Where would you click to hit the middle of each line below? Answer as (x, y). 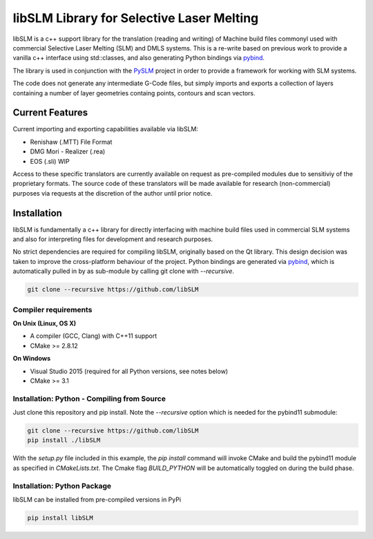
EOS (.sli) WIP (50, 161)
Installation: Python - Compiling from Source (89, 399)
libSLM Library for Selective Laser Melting (136, 18)
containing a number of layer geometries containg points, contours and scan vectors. (134, 93)
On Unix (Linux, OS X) (44, 323)
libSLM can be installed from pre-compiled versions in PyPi (97, 499)
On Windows (32, 359)
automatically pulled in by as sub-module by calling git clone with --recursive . (124, 271)
